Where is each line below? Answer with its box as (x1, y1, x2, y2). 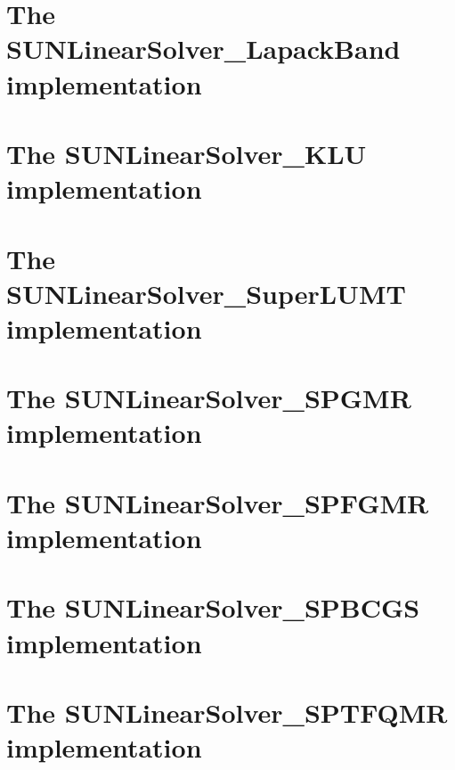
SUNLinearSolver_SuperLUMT (6, 274, 406, 311)
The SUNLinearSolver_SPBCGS (6, 589, 420, 626)
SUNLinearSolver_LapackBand (6, 30, 401, 67)
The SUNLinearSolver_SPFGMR (6, 484, 429, 520)
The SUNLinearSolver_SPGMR (6, 380, 411, 416)
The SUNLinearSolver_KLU (6, 135, 367, 171)
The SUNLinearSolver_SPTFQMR (6, 693, 448, 730)
